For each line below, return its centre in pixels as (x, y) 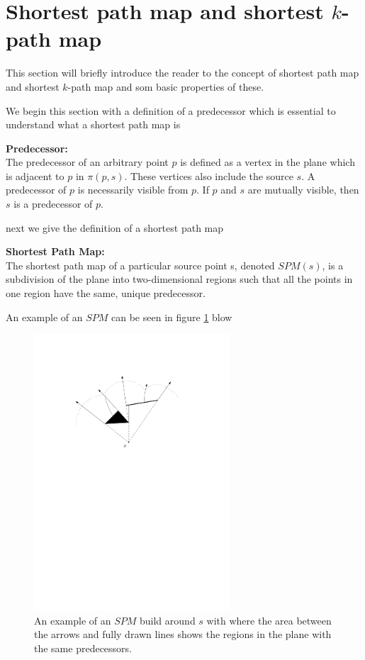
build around (168, 620)
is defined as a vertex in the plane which (268, 162)
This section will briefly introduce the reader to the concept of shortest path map (182, 73)
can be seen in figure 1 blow (172, 317)
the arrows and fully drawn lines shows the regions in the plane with (183, 634)
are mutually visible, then (303, 190)
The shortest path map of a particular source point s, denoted (140, 265)
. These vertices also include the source (209, 175)
